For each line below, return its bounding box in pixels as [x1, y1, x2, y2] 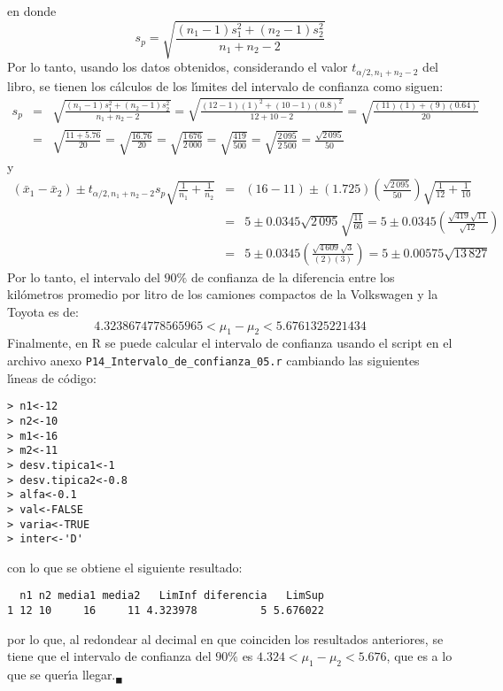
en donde [7, 2, 57, 19]
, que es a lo [386, 647, 453, 665]
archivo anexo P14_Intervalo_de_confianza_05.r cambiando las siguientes [7, 351, 420, 370]
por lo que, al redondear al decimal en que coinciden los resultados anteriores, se [7, 629, 444, 648]
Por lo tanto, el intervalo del [7, 267, 160, 286]
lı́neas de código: [7, 368, 97, 387]
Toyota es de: [7, 303, 79, 321]
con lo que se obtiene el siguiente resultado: [7, 557, 243, 576]
